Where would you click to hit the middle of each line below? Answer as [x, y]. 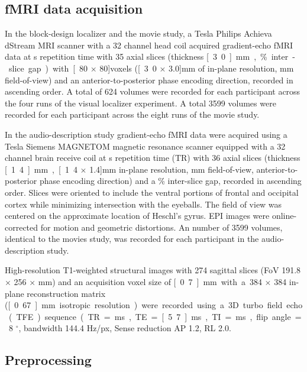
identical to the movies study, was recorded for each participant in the [132, 239]
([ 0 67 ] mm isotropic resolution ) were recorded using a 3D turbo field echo [154, 305]
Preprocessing [48, 360]
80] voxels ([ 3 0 [128, 68]
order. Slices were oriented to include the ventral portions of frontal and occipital [152, 192]
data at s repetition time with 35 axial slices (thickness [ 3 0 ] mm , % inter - [150, 56]
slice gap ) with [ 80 [48, 68]
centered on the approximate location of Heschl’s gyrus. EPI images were [137, 216]
